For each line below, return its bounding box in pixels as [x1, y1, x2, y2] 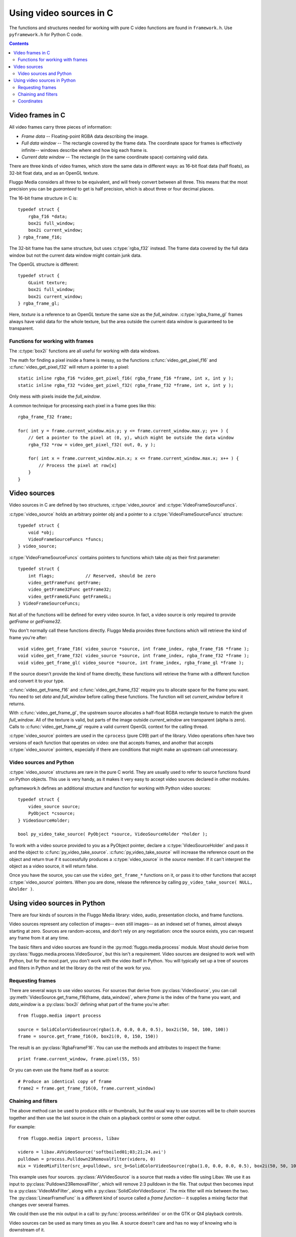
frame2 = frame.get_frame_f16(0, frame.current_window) [18, 1086, 156, 1091]
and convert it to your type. [9, 678, 65, 684]
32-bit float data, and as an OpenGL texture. [9, 170, 99, 176]
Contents [9, 41, 29, 47]
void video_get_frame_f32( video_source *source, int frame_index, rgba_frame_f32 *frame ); [18, 653, 250, 659]
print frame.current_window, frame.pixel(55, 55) [18, 1056, 141, 1062]
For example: [9, 1124, 36, 1130]
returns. [9, 701, 26, 707]
